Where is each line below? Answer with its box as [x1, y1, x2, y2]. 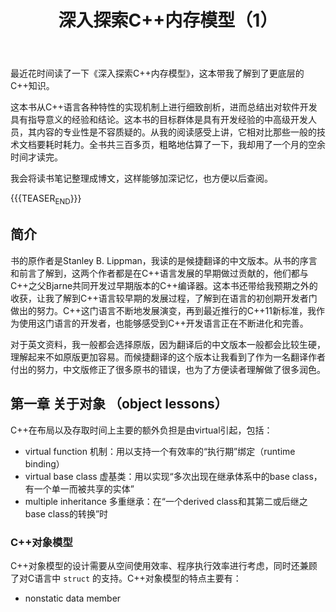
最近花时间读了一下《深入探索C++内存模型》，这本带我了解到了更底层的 [10, 67, 305, 80]
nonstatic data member [24, 592, 122, 604]
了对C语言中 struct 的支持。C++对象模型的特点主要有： [10, 572, 242, 584]
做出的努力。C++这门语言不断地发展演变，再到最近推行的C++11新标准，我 [10, 304, 317, 316]
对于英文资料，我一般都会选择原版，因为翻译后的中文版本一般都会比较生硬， [10, 338, 326, 350]
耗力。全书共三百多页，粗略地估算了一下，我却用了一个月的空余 [62, 139, 326, 151]
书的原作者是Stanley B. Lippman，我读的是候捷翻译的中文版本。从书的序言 [10, 254, 318, 266]
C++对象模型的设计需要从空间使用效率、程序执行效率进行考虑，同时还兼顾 [10, 559, 318, 571]
